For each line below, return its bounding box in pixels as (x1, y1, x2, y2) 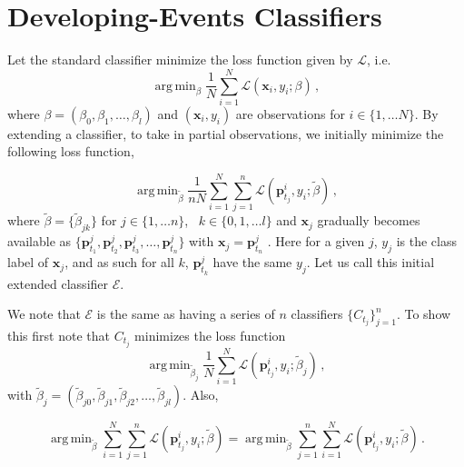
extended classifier (7, 273, 109, 293)
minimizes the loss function (134, 325, 286, 344)
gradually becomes (317, 211, 420, 230)
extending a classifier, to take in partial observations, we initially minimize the (7, 124, 444, 143)
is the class (396, 232, 457, 251)
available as (7, 232, 72, 251)
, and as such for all (64, 253, 174, 272)
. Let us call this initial (306, 253, 435, 272)
